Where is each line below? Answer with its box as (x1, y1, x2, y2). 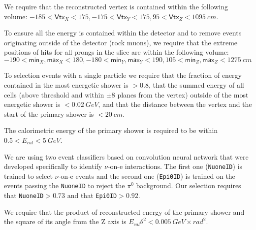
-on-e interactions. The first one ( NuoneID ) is (107, 161, 243, 171)
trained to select (4, 170, 53, 181)
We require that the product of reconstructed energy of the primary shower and (4, 206, 245, 217)
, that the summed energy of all (148, 80, 244, 90)
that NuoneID (4, 190, 44, 200)
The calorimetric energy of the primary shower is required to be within (4, 125, 218, 135)
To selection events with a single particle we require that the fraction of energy (4, 70, 242, 80)
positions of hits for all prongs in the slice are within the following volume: (4, 47, 229, 57)
